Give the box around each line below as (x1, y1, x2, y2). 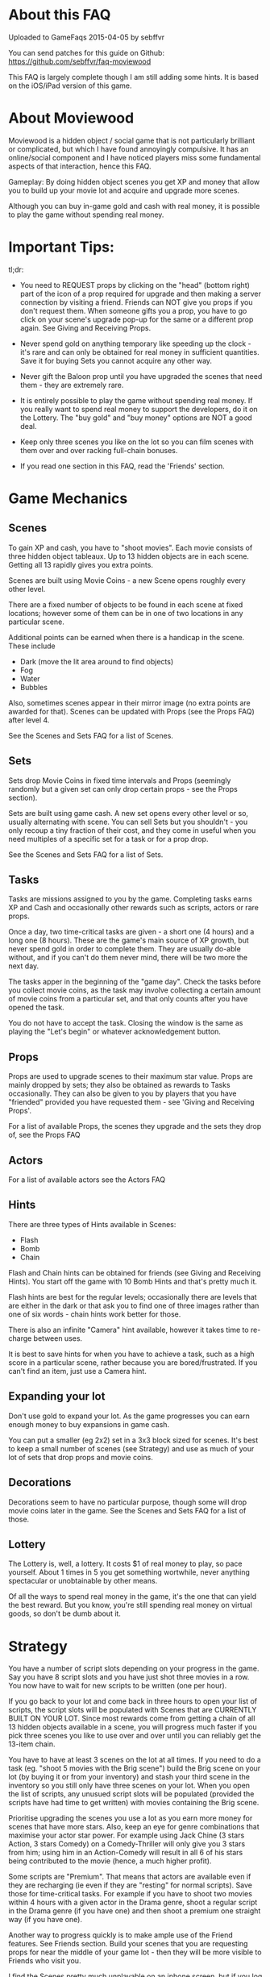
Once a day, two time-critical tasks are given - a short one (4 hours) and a (8, 927, 255, 937)
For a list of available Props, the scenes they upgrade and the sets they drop (8, 1122, 262, 1131)
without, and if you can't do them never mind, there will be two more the (8, 953, 248, 963)
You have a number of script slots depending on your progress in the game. (8, 1663, 260, 1674)
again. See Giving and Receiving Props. (19, 323, 152, 332)
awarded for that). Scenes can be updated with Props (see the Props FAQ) (8, 706, 255, 716)
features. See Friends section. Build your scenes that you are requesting (8, 1939, 248, 1949)
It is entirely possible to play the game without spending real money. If (19, 395, 253, 405)
